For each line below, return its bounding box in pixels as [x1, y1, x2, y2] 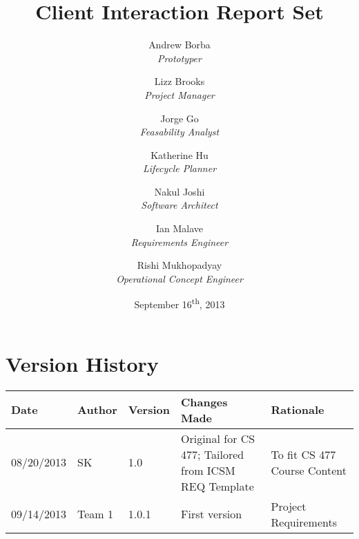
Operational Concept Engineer [116, 271, 243, 285]
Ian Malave [155, 221, 204, 236]
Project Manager [144, 87, 215, 102]
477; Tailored [180, 446, 244, 462]
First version [180, 506, 242, 522]
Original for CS [180, 430, 255, 446]
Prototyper [157, 50, 202, 65]
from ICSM [180, 462, 235, 478]
